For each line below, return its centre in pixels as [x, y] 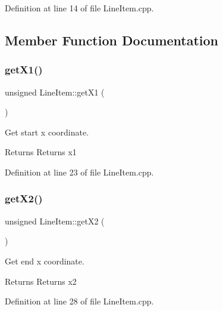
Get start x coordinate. [47, 132]
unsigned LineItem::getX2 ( [55, 221]
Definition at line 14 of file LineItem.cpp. [79, 8]
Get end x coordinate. [45, 261]
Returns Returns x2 [41, 281]
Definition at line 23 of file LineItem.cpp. [79, 172]
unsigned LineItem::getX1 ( [55, 92]
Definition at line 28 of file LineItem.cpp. [79, 301]
